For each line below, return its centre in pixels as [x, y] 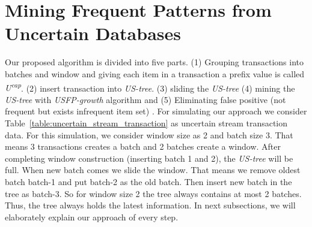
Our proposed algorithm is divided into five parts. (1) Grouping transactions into [154, 62]
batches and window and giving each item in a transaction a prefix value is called [155, 73]
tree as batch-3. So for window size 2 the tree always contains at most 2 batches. [153, 193]
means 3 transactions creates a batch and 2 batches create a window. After [143, 146]
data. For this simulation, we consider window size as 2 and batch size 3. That [149, 134]
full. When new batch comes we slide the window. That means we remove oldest [153, 170]
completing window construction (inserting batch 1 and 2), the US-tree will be [149, 158]
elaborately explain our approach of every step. [92, 217]
